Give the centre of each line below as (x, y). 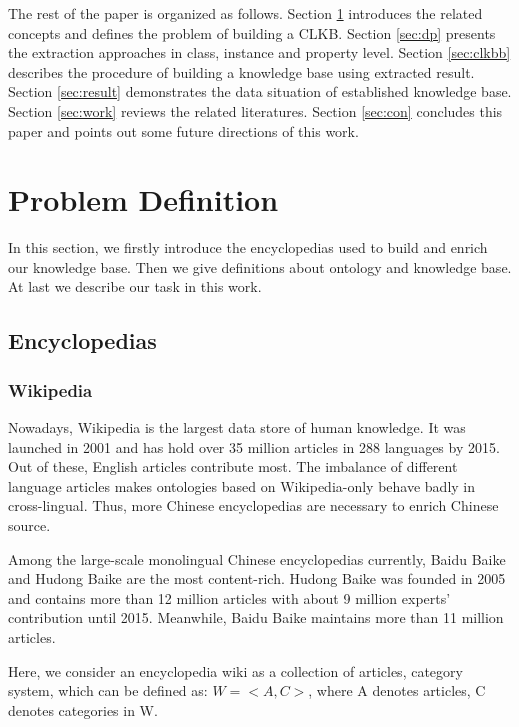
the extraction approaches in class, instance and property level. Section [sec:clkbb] (259, 52)
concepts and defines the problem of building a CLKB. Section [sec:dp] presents (252, 32)
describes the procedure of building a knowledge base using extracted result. (241, 71)
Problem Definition (143, 199)
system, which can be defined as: (108, 690)
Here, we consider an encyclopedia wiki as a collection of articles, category (235, 670)
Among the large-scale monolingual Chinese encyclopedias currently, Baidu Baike (257, 558)
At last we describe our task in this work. (135, 286)
